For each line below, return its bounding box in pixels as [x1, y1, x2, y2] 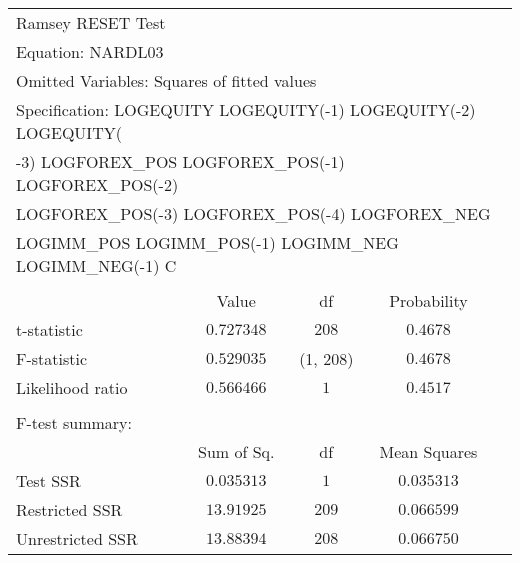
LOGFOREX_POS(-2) [16, 173, 179, 196]
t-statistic [16, 318, 83, 341]
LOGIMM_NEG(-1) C [16, 254, 177, 277]
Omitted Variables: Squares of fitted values [16, 69, 317, 92]
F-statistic [16, 347, 88, 370]
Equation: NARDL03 [16, 40, 164, 63]
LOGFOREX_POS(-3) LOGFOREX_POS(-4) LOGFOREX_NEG [16, 202, 491, 225]
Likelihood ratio [16, 376, 128, 399]
